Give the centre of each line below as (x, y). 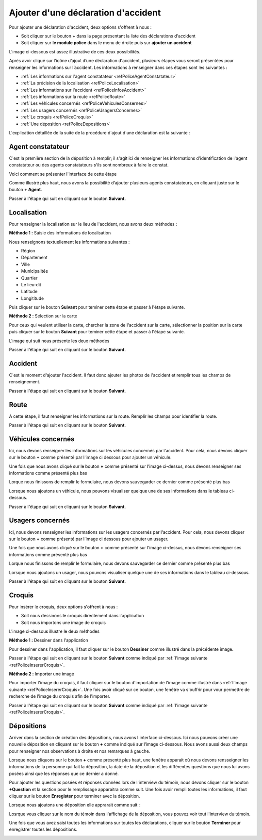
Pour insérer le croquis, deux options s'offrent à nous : (64, 607)
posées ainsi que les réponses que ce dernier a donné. (64, 774)
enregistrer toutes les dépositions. (43, 829)
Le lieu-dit (31, 284)
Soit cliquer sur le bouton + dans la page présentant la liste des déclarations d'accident (108, 36)
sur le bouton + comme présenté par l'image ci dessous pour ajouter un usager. (89, 539)
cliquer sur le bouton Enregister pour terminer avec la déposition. (74, 796)
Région (28, 250)
